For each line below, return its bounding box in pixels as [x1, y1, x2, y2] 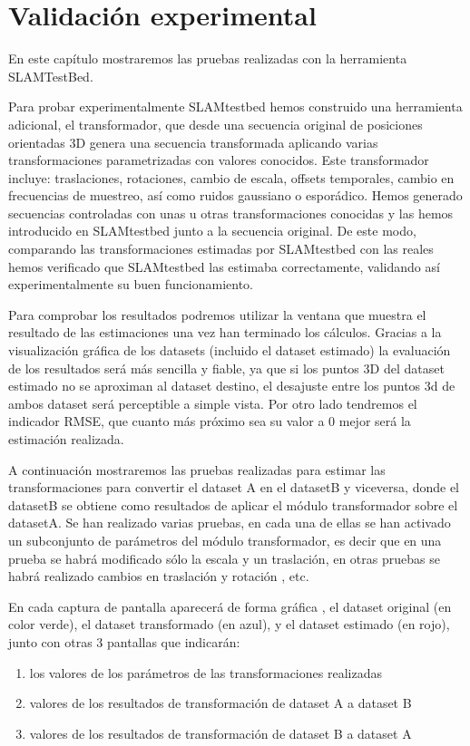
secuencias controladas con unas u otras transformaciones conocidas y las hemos [8, 203, 454, 222]
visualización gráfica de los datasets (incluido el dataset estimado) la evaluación [8, 341, 451, 360]
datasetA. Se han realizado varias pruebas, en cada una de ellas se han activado [8, 513, 451, 532]
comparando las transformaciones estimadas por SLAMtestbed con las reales [8, 239, 434, 258]
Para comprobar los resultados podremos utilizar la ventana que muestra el [8, 305, 426, 324]
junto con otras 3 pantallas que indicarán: [8, 632, 240, 651]
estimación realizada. [8, 430, 124, 448]
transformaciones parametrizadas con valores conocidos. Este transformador [8, 150, 429, 170]
